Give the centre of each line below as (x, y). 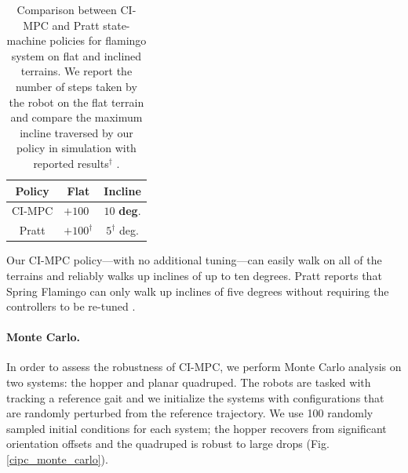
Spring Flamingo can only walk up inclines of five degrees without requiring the (198, 291)
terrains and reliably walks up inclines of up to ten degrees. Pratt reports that (194, 275)
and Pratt (76, 25)
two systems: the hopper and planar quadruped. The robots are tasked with (189, 382)
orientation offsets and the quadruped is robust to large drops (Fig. (168, 444)
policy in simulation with (76, 148)
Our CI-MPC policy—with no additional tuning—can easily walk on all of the (194, 260)
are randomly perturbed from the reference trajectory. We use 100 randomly (190, 413)
